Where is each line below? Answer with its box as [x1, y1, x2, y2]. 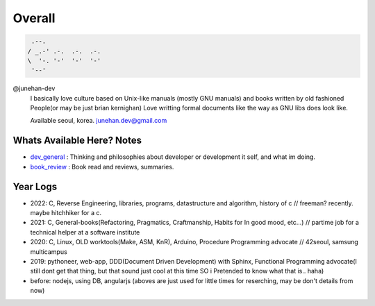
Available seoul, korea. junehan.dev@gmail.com [30, 117, 167, 125]
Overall [12, 10, 56, 26]
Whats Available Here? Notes [12, 135, 142, 146]
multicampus [30, 247, 67, 256]
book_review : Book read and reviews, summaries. [30, 162, 174, 171]
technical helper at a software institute [30, 228, 140, 236]
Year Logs [12, 180, 58, 192]
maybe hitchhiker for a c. [30, 209, 102, 217]
